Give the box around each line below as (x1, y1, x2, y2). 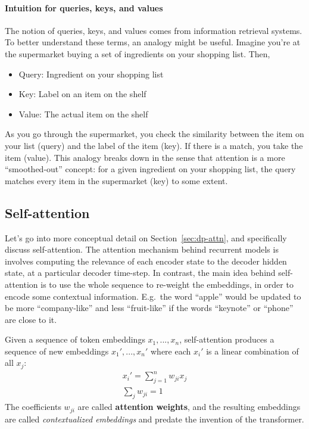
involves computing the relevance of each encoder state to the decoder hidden (5, 254, 287, 267)
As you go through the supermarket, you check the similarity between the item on (5, 128, 304, 140)
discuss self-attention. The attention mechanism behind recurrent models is (5, 243, 279, 256)
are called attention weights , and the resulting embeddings (77, 400, 301, 413)
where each (150, 344, 191, 357)
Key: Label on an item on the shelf (18, 88, 146, 100)
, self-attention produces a (179, 333, 274, 346)
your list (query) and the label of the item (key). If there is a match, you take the (5, 139, 303, 151)
